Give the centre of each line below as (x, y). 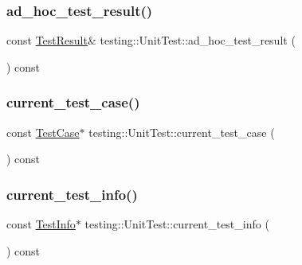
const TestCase (43, 132)
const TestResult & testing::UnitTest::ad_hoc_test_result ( (151, 40)
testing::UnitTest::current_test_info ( (177, 224)
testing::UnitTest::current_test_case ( (182, 132)
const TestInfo (41, 224)
